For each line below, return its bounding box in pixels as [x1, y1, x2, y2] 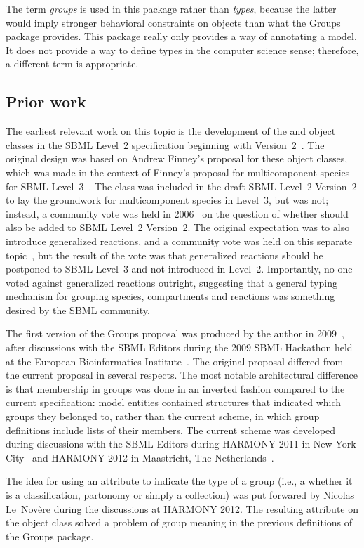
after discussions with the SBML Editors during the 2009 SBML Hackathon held [6, 340, 353, 355]
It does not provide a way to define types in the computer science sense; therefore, [6, 42, 359, 57]
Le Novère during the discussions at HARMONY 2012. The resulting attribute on [6, 501, 358, 516]
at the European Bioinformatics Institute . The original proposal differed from [6, 353, 344, 368]
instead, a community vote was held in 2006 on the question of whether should [6, 206, 349, 221]
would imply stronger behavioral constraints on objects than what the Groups [6, 15, 341, 30]
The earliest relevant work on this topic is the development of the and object [6, 124, 336, 138]
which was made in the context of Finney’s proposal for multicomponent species [6, 164, 350, 179]
